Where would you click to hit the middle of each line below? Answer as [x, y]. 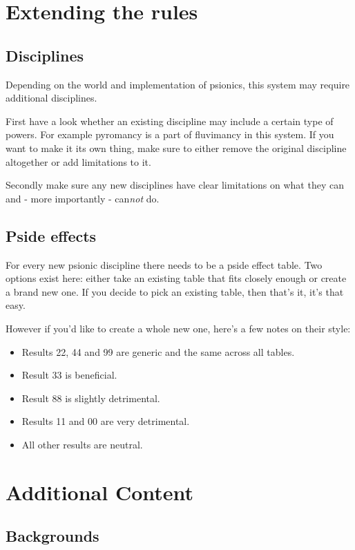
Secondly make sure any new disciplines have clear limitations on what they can [175, 185]
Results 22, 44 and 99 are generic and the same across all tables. [158, 351]
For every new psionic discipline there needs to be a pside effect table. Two [164, 264]
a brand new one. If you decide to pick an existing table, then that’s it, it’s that [175, 291]
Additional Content [100, 492]
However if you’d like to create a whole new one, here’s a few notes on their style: [178, 328]
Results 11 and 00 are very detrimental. [106, 421]
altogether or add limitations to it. [78, 161]
